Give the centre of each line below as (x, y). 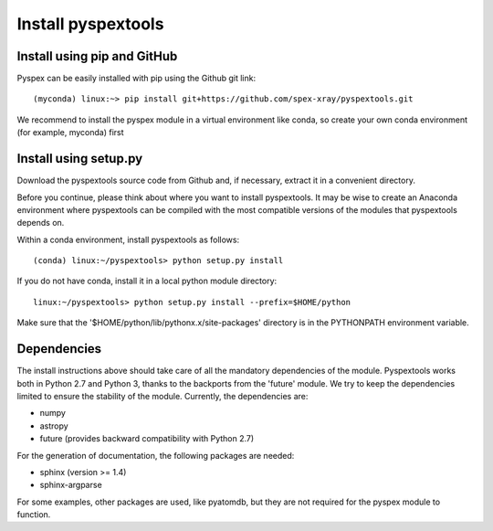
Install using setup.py (80, 159)
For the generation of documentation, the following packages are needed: (156, 455)
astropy (54, 426)
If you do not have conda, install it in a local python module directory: (147, 281)
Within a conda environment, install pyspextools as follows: (128, 239)
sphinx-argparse (71, 485)
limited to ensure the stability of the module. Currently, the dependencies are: (163, 396)
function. (34, 515)
